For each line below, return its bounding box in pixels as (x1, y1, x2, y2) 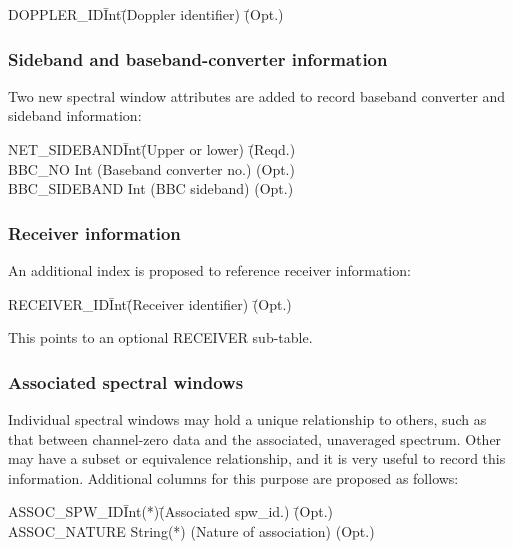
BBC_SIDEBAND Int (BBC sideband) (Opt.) (8, 178, 294, 199)
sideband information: (8, 105, 142, 126)
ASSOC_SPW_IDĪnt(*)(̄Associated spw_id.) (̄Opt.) (8, 501, 333, 522)
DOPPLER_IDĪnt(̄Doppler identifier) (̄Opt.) (8, 4, 284, 24)
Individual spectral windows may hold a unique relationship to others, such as (8, 409, 487, 429)
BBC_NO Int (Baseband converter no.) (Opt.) (8, 158, 295, 179)
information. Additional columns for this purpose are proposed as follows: (8, 467, 459, 488)
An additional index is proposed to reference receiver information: (8, 260, 411, 280)
